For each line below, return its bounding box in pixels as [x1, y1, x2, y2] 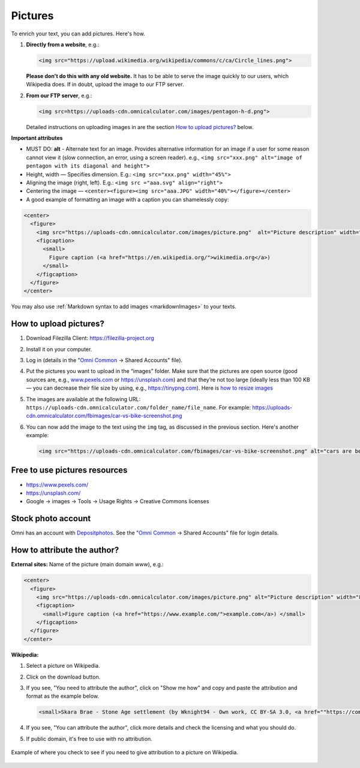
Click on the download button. [26, 673, 101, 680]
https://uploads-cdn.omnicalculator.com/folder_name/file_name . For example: [26, 404, 251, 411]
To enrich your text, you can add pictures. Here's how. [11, 30, 145, 37]
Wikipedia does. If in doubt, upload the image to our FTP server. [26, 81, 184, 88]
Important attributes [11, 135, 63, 142]
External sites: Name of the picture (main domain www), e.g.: [11, 561, 164, 568]
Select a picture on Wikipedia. [26, 662, 100, 670]
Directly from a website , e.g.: [26, 41, 100, 48]
